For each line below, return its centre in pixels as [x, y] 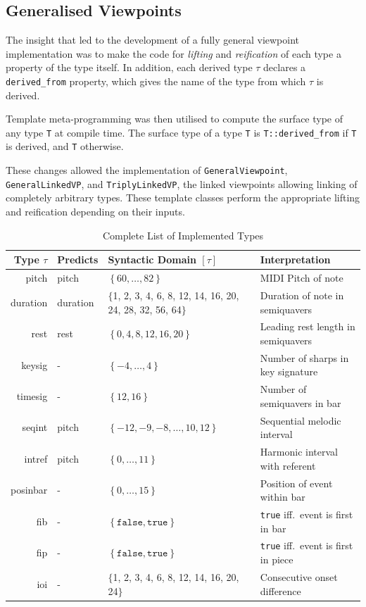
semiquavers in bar [301, 402]
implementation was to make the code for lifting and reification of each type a [173, 53]
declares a [285, 67]
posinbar [29, 490]
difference [280, 590]
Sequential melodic [301, 420]
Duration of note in [302, 295]
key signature [289, 371]
